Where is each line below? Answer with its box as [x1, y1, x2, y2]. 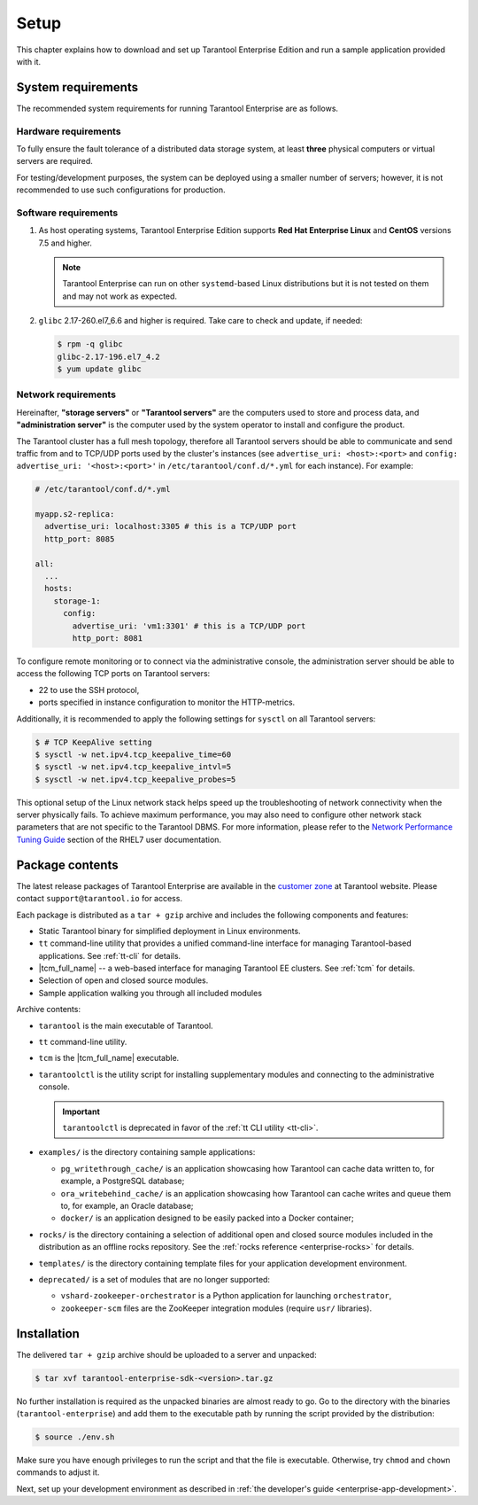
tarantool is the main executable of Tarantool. [38, 1020, 213, 1031]
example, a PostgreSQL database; [60, 1175, 185, 1187]
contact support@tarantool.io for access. [16, 893, 183, 904]
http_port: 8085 [44, 534, 115, 544]
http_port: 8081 [72, 633, 143, 643]
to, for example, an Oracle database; [60, 1200, 194, 1211]
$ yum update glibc [57, 364, 142, 374]
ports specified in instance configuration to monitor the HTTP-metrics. [38, 697, 296, 708]
